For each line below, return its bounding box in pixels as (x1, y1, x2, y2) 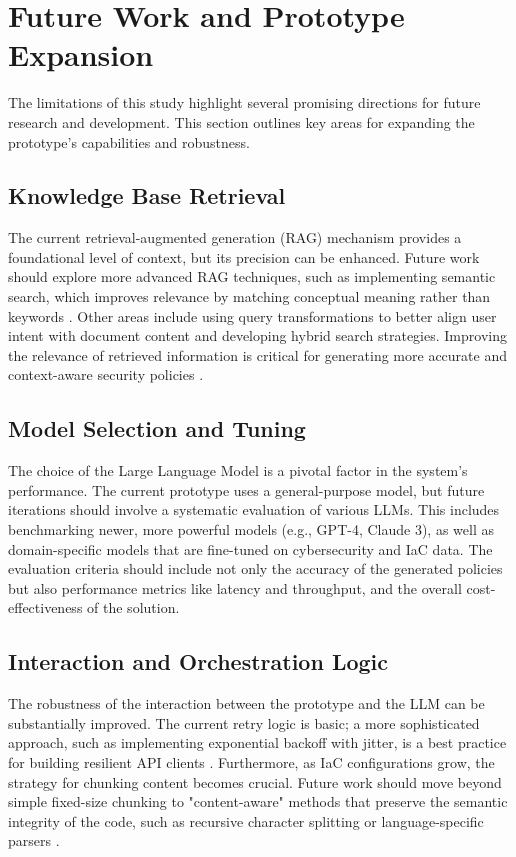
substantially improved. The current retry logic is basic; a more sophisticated (8, 712, 480, 733)
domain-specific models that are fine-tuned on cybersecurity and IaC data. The (8, 538, 493, 559)
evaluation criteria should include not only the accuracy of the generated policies (8, 558, 503, 579)
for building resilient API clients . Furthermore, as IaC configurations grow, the (8, 751, 495, 772)
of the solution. (87, 597, 180, 618)
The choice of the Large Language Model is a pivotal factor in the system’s (8, 460, 468, 481)
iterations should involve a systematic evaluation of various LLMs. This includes (8, 499, 500, 520)
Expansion (8, 34, 154, 75)
